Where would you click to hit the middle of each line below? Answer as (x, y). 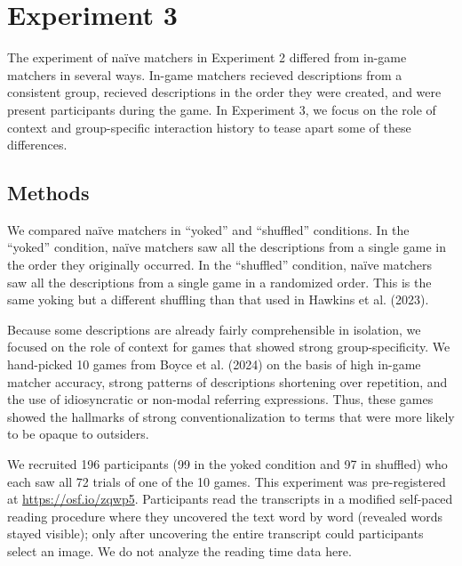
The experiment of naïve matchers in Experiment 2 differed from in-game (207, 57)
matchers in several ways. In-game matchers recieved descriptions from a (205, 74)
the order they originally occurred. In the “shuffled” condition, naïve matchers (219, 265)
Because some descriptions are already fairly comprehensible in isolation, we (214, 329)
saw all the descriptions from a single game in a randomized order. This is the (219, 282)
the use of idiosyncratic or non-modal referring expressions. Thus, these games (220, 399)
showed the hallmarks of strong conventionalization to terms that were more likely (231, 416)
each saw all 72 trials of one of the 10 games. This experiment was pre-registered (227, 481)
